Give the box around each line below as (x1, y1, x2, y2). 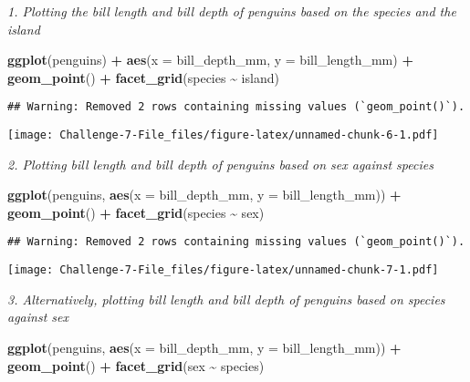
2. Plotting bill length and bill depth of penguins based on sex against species (7, 154, 433, 173)
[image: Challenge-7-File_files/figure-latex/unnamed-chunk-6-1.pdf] (7, 129, 439, 142)
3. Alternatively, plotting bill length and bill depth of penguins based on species (7, 289, 445, 308)
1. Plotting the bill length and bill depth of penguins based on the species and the (7, 2, 456, 20)
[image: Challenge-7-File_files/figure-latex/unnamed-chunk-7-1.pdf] (7, 263, 439, 277)
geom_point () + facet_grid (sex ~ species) (7, 356, 265, 375)
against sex (7, 307, 68, 326)
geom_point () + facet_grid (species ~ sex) (7, 202, 265, 222)
